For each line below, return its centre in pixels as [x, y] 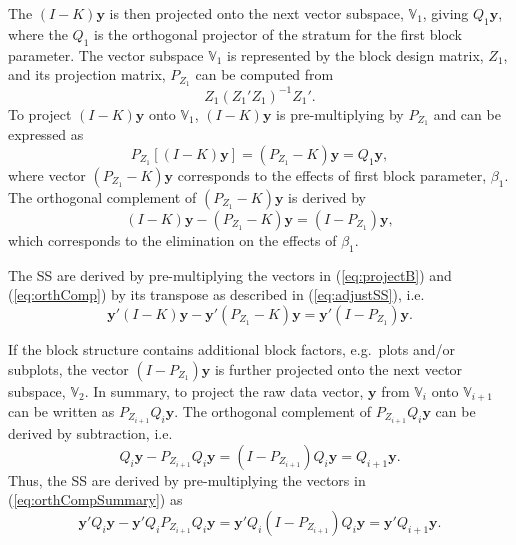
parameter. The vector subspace [106, 54]
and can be [467, 113]
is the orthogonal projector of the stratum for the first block [278, 33]
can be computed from [264, 74]
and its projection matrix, [87, 74]
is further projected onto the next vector [338, 368]
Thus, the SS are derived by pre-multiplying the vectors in [187, 479]
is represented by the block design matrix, [355, 54]
